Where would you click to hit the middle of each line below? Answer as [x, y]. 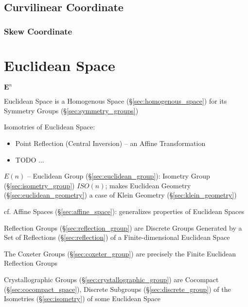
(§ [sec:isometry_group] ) [39, 185]
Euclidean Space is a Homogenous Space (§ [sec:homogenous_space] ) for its [115, 101]
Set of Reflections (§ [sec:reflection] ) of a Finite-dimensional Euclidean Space [117, 237]
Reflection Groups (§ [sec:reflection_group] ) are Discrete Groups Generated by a [123, 227]
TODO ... [30, 159]
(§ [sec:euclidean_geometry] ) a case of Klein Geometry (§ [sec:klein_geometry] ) [120, 195]
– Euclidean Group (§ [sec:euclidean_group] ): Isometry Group [118, 176]
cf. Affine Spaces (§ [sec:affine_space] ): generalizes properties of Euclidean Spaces [124, 211]
